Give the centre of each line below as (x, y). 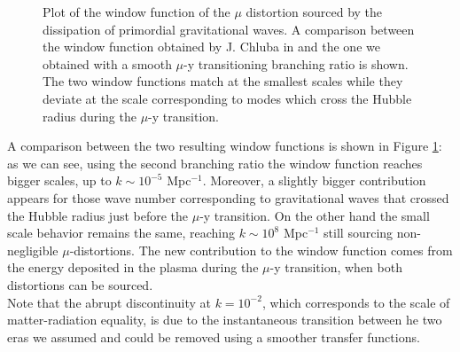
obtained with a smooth (107, 63)
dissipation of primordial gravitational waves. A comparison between (229, 29)
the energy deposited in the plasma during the (133, 267)
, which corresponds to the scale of (356, 302)
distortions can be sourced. (80, 284)
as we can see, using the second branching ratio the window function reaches (215, 163)
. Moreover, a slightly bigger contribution (314, 180)
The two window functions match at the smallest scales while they (223, 81)
